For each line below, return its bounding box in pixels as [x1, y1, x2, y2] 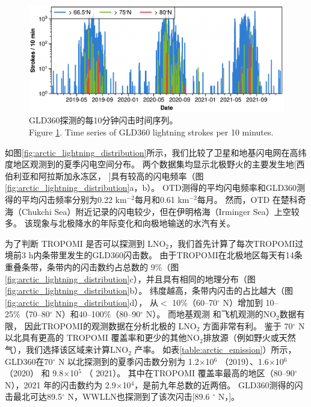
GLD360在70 [5, 355, 53, 367]
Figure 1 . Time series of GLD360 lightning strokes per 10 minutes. [29, 125, 274, 138]
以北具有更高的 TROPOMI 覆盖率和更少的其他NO [5, 331, 200, 344]
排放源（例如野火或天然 [203, 331, 296, 344]
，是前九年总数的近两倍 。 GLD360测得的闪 [134, 378, 303, 391]
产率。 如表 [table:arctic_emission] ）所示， [134, 343, 297, 356]
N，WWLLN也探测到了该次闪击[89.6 [67, 390, 210, 403]
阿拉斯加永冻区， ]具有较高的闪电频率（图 [38, 169, 204, 182]
